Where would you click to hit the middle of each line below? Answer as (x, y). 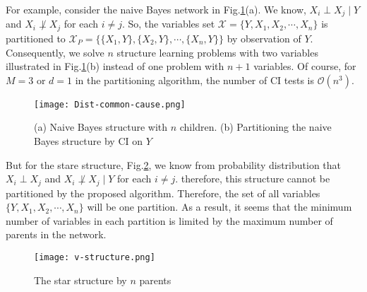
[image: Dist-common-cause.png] (110, 104)
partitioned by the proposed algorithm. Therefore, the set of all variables (163, 193)
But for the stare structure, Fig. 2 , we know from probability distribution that (174, 164)
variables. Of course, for (305, 66)
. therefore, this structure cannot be (253, 179)
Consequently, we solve (55, 52)
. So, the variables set (168, 24)
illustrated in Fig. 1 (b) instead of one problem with (115, 66)
